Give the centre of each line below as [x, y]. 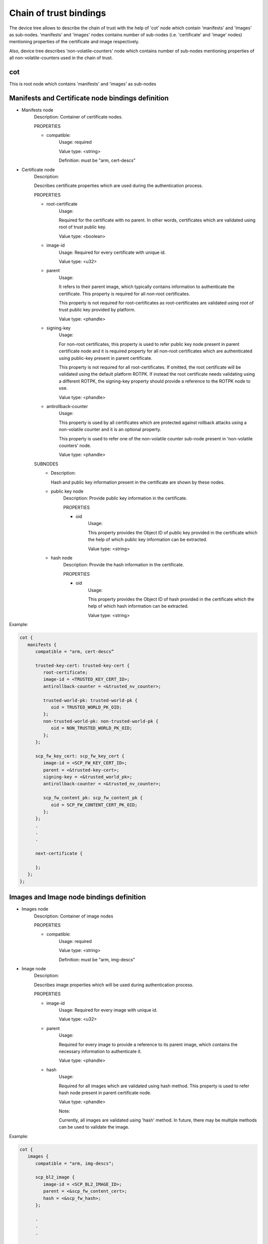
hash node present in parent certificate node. [105, 1093]
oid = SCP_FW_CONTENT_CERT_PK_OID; [94, 805]
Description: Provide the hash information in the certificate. [124, 565]
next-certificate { [59, 854]
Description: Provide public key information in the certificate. [125, 498]
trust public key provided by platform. [97, 310]
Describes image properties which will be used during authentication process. [114, 985]
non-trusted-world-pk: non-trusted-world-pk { [101, 721]
